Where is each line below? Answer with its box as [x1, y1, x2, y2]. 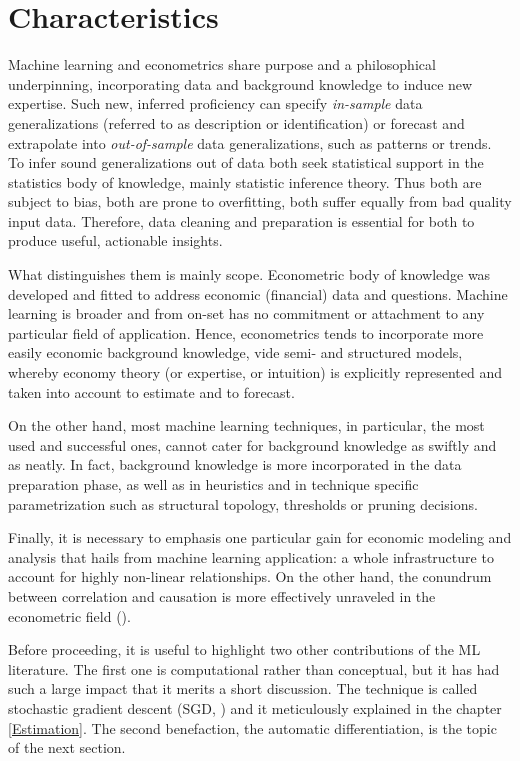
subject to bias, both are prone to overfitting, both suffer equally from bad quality [8, 191, 512, 212]
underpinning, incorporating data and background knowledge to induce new [8, 73, 473, 94]
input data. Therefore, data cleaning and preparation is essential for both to [8, 210, 475, 231]
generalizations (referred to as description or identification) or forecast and [8, 112, 465, 133]
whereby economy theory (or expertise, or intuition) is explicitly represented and [8, 362, 503, 383]
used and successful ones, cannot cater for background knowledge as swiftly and [8, 434, 497, 455]
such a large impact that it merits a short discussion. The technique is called [8, 678, 478, 699]
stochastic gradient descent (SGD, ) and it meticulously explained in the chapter [8, 697, 502, 718]
